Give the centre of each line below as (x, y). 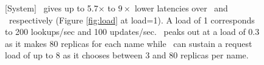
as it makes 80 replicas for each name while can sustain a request (129, 43)
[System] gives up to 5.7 (52, 8)
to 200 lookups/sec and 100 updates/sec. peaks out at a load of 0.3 (132, 32)
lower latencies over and (181, 8)
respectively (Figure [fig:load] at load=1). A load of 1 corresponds (132, 20)
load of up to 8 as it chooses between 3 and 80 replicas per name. (127, 55)
